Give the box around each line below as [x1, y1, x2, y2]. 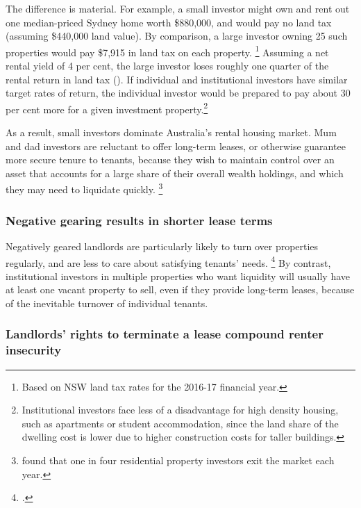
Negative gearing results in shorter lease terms [6, 211, 273, 229]
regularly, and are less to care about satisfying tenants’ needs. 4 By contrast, [6, 253, 331, 270]
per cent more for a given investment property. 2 [6, 99, 208, 116]
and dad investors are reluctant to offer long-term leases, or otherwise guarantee [6, 138, 346, 153]
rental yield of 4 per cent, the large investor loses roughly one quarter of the [6, 58, 329, 73]
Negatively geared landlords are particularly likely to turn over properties [6, 238, 319, 253]
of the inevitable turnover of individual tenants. [6, 295, 208, 310]
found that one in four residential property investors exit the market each [22, 453, 335, 468]
